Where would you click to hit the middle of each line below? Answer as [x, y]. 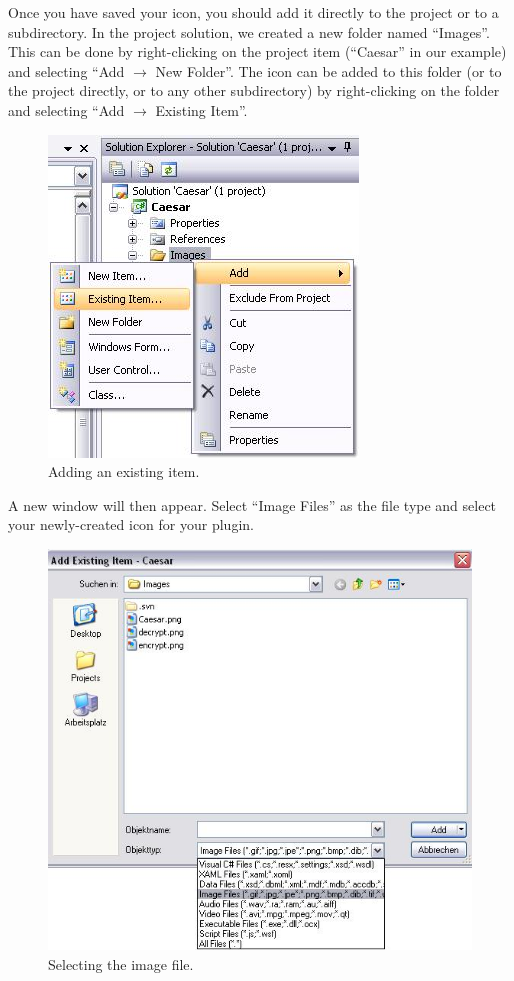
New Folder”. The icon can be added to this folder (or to [328, 70]
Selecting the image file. [121, 963]
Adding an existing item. [124, 471]
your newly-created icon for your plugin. [131, 524]
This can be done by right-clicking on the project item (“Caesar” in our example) [257, 51]
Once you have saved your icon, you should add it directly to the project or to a [253, 12]
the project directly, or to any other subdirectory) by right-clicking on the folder [254, 90]
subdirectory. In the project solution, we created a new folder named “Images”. [249, 31]
